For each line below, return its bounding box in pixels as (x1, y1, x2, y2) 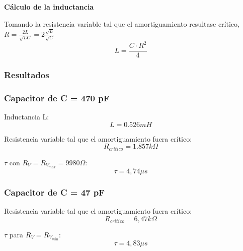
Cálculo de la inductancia (4, 2, 94, 12)
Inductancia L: (4, 111, 49, 122)
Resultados (4, 69, 49, 81)
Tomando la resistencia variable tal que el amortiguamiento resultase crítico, (4, 18, 239, 29)
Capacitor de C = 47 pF (4, 185, 105, 198)
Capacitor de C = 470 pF (4, 91, 110, 104)
